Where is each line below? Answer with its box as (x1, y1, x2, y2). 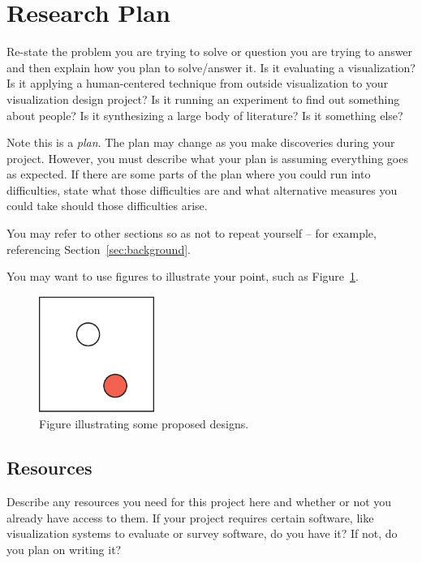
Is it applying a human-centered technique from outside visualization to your (6, 75, 389, 92)
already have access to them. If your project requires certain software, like (6, 509, 374, 526)
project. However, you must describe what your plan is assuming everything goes (6, 149, 408, 166)
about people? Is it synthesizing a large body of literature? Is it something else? (6, 106, 403, 123)
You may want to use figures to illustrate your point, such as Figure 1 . (6, 268, 359, 285)
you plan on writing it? (6, 541, 122, 558)
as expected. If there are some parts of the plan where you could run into (6, 165, 371, 183)
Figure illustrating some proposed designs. (39, 415, 249, 432)
